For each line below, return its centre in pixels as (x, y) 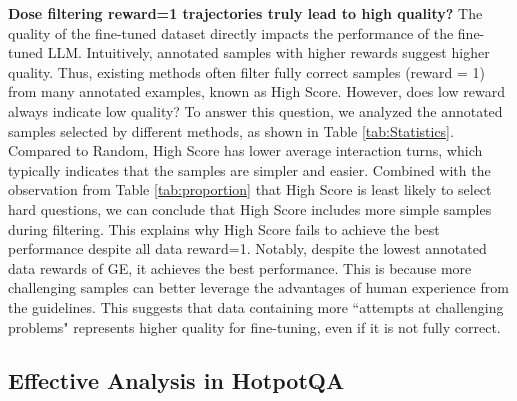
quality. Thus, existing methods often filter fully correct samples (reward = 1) (246, 71)
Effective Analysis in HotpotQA (176, 380)
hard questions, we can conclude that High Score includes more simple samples (250, 208)
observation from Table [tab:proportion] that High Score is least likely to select (250, 189)
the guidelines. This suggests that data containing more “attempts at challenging (256, 306)
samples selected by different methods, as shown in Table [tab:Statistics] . (231, 130)
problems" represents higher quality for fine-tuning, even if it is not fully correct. (254, 326)
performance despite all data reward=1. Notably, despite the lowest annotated (247, 248)
